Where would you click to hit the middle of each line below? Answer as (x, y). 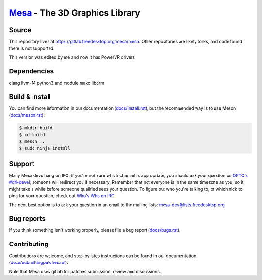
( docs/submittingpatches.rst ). (39, 262)
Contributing (29, 244)
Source (20, 30)
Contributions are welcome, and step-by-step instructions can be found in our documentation (103, 256)
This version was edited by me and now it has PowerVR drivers (72, 57)
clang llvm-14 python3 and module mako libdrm (57, 83)
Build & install (30, 96)
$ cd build (32, 135)
